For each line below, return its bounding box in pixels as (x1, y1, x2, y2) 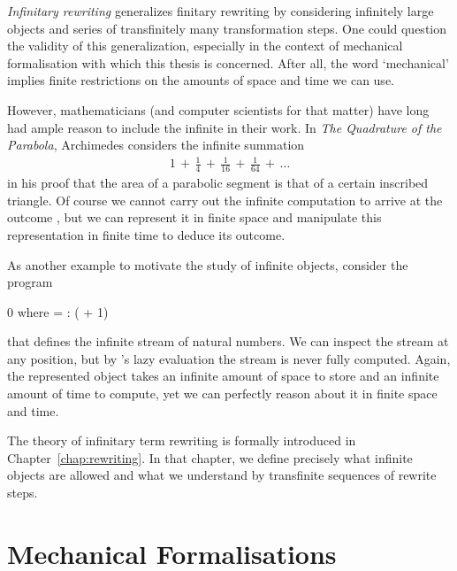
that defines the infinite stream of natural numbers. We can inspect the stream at (7, 332, 449, 351)
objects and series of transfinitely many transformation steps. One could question (7, 19, 447, 37)
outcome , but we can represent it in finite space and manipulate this (7, 208, 382, 227)
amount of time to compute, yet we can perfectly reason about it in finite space (7, 384, 438, 403)
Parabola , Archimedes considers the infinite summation (7, 135, 305, 154)
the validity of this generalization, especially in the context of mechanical (7, 36, 403, 55)
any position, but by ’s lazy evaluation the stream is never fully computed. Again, (7, 349, 451, 367)
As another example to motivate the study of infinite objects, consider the (7, 255, 408, 274)
